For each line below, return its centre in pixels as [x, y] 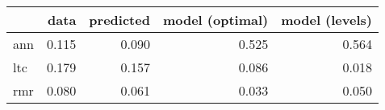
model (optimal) [216, 20]
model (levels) [326, 20]
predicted [119, 20]
